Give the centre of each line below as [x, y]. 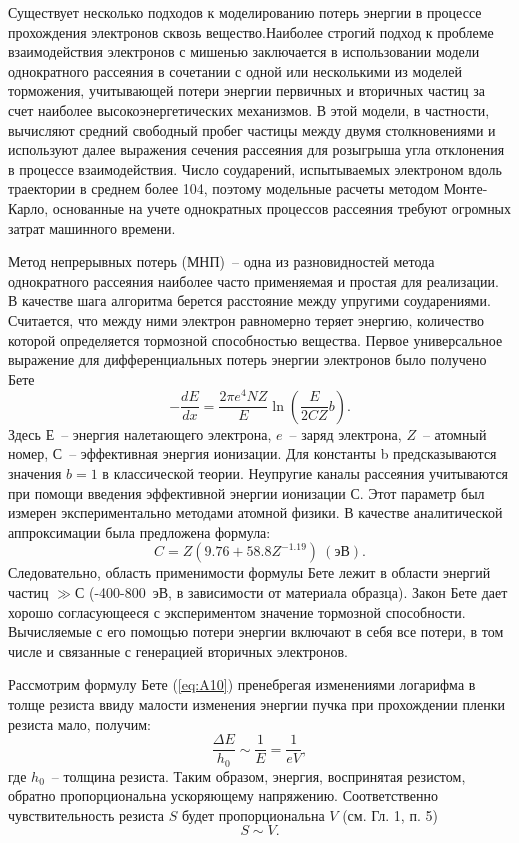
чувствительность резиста [86, 814]
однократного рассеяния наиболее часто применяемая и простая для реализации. [253, 280]
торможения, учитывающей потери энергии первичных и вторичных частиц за [246, 90]
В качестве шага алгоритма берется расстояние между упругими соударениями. [249, 300]
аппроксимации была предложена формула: [139, 531]
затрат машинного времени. [92, 227]
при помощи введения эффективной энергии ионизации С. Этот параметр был [246, 492]
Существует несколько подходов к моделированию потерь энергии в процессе [245, 12]
